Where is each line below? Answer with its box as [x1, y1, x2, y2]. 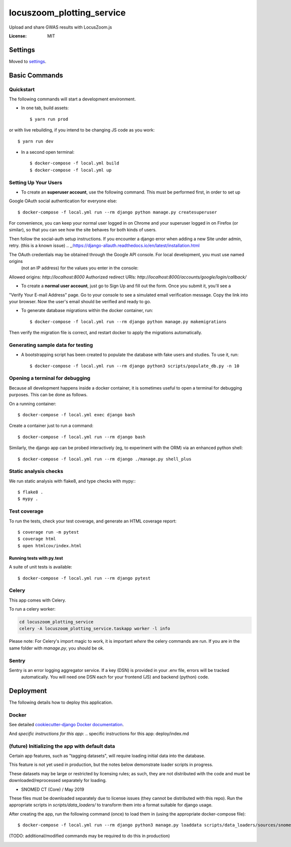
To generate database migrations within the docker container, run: [21, 308, 153, 313]
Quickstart [9, 86, 35, 93]
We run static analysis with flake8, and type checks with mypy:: [9, 478, 136, 484]
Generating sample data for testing [9, 342, 93, 348]
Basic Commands [9, 71, 63, 80]
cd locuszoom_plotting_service [19, 619, 94, 625]
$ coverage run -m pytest [17, 529, 80, 535]
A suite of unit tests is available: [9, 564, 72, 570]
